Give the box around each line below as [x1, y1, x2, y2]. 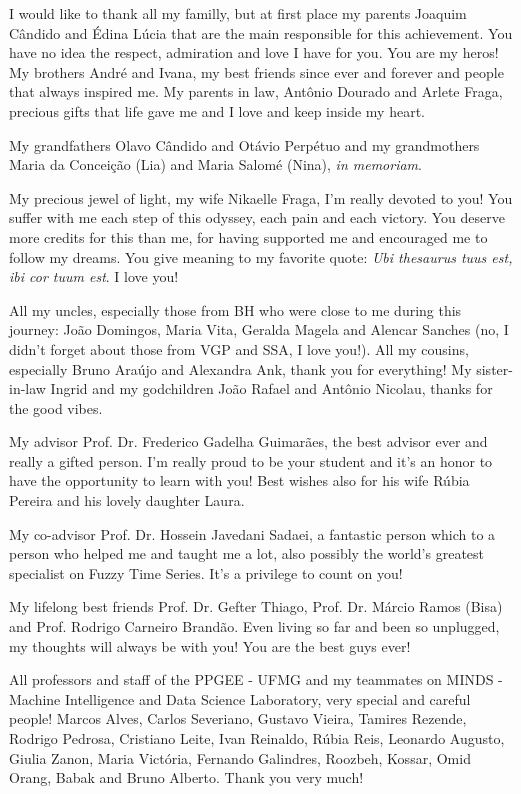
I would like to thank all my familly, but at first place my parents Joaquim [9, 3, 467, 23]
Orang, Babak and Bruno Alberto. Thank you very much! [9, 767, 364, 788]
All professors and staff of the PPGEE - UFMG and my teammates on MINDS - [9, 669, 503, 690]
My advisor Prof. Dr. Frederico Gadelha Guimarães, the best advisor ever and [9, 431, 488, 452]
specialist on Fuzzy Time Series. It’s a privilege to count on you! [9, 562, 403, 583]
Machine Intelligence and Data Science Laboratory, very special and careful [9, 688, 471, 709]
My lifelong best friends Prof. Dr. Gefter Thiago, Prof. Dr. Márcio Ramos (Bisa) [9, 596, 503, 617]
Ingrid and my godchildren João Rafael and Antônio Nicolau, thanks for [50, 378, 493, 399]
